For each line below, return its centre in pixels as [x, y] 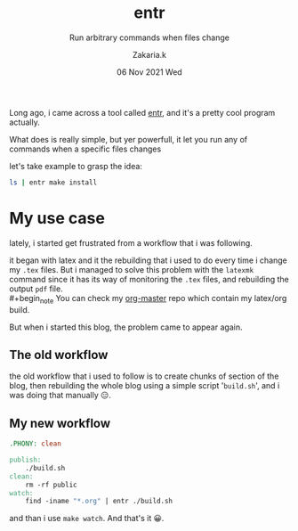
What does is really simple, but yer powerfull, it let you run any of [128, 139]
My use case [57, 218]
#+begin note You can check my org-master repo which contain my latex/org [148, 299]
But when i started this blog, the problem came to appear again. [126, 327]
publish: [25, 460]
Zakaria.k [149, 54]
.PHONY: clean [36, 444]
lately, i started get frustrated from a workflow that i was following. [131, 242]
